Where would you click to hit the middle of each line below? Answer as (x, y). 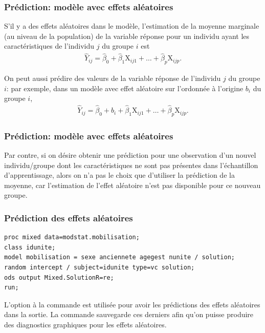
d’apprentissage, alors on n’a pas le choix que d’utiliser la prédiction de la (119, 175)
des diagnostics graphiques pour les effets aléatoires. (85, 325)
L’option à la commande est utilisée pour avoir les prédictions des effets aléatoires (132, 304)
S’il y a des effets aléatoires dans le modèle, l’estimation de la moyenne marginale (132, 26)
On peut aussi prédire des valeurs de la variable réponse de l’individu (113, 78)
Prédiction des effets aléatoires (69, 217)
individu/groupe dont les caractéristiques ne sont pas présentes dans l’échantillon (131, 165)
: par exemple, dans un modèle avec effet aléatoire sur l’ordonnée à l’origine (125, 88)
